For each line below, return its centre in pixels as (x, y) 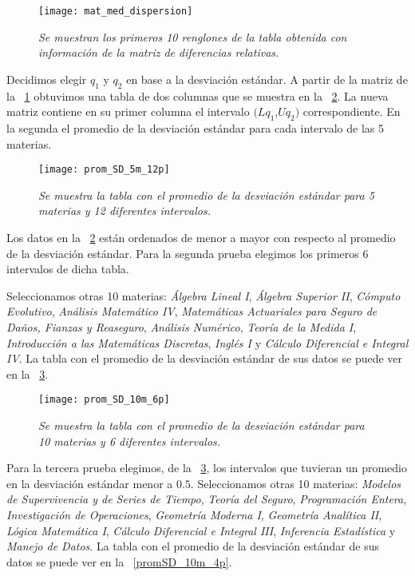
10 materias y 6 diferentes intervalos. (130, 441)
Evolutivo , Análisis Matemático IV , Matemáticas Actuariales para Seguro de (192, 311)
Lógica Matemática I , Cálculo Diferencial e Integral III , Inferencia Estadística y (201, 530)
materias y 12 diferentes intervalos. (125, 211)
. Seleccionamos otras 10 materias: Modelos (296, 483)
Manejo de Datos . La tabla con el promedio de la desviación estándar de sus (193, 546)
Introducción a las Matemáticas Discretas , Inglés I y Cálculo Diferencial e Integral (207, 342)
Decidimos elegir (47, 79)
